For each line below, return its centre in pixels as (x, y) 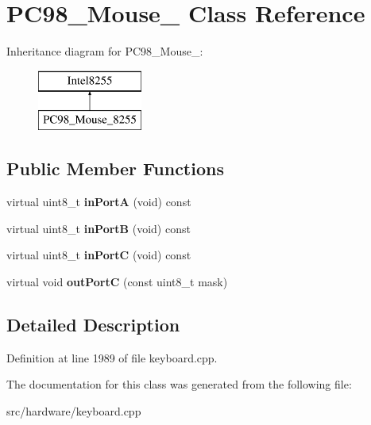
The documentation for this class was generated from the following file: (179, 384)
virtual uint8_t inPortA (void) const (99, 202)
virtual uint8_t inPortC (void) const (99, 255)
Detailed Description (93, 324)
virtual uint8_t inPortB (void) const (99, 228)
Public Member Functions (115, 168)
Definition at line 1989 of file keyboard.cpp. (112, 357)
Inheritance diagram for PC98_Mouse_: (105, 51)
